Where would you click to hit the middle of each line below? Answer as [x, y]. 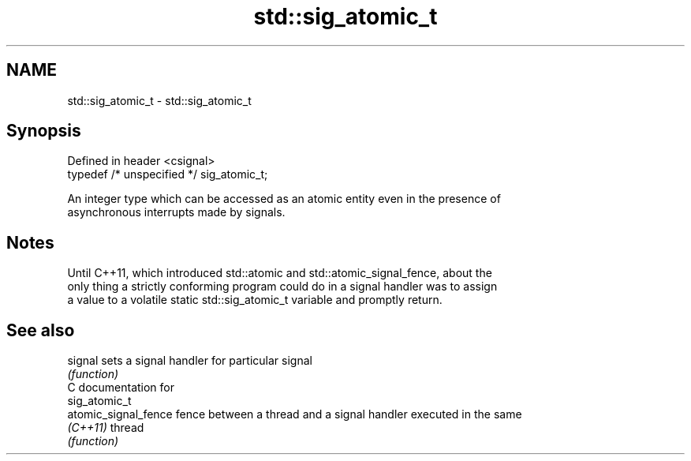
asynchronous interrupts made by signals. [176, 212]
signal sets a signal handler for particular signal [190, 361]
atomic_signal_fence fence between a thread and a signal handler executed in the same [295, 414]
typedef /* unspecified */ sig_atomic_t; [168, 174]
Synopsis [44, 131]
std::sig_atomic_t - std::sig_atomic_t [159, 100]
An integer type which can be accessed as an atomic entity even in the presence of [284, 199]
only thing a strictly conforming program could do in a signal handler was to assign [282, 287]
